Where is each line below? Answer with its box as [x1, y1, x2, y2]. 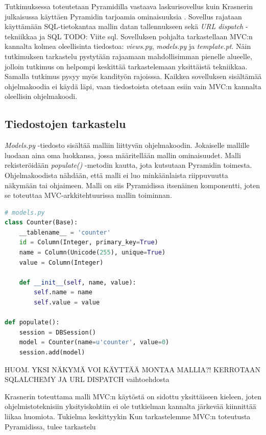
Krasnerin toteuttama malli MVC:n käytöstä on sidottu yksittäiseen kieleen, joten [5, 391, 261, 401]
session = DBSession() [19, 328, 96, 336]
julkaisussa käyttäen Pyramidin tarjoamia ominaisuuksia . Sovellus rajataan [5, 11, 242, 21]
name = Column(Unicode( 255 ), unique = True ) [19, 249, 166, 257]
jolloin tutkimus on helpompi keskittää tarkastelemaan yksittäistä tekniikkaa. [5, 61, 248, 71]
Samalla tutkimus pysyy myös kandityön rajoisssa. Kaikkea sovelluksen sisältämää [5, 71, 262, 82]
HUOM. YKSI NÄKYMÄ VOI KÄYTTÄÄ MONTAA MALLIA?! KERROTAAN [5, 364, 261, 374]
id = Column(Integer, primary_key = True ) [19, 239, 158, 246]
